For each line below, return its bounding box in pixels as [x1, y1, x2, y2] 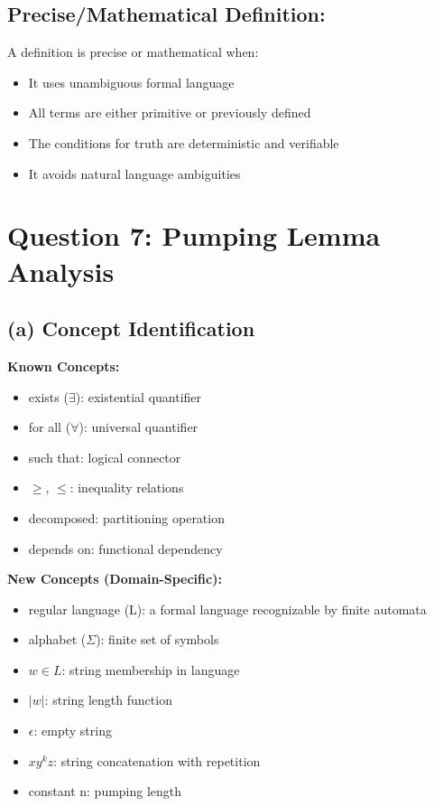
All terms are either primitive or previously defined [28, 103, 311, 122]
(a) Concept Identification [7, 314, 255, 342]
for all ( [28, 417, 71, 436]
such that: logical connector [28, 447, 181, 466]
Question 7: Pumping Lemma [7, 217, 381, 254]
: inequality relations [69, 478, 184, 497]
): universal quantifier [78, 417, 199, 436]
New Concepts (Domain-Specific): [7, 569, 222, 588]
